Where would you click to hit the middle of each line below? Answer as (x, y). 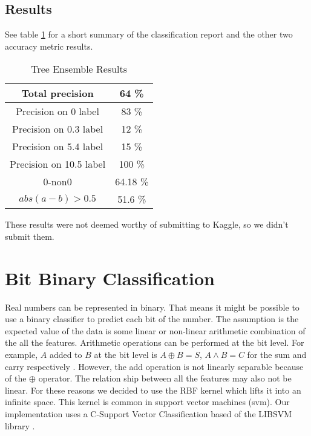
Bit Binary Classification (110, 278)
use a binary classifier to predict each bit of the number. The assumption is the (152, 319)
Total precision (57, 93)
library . (20, 425)
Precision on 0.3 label (58, 129)
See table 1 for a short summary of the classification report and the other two (149, 34)
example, (21, 355)
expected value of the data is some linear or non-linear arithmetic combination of (155, 330)
